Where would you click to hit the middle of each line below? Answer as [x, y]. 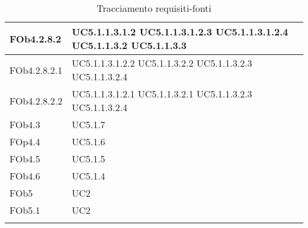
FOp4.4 [25, 141]
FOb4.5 [25, 159]
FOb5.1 [25, 210]
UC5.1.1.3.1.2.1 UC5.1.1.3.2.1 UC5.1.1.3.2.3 [162, 94]
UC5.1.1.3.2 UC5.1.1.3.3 [129, 45]
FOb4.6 [25, 176]
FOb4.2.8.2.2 [36, 100]
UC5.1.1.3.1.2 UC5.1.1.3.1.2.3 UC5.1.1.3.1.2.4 [180, 32]
